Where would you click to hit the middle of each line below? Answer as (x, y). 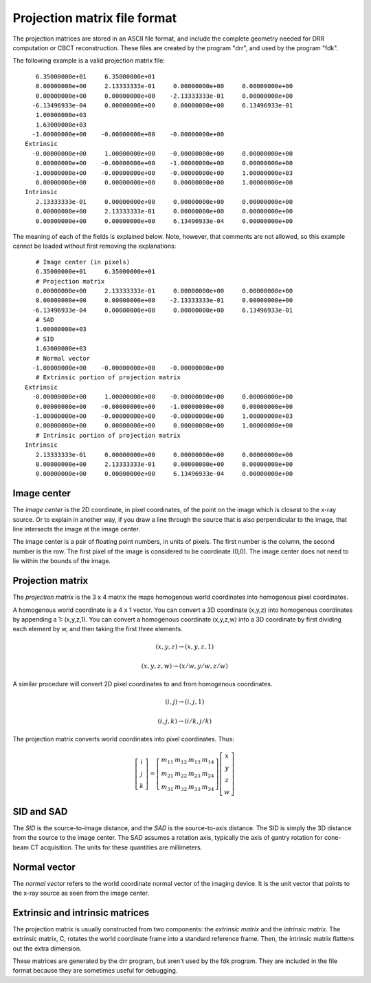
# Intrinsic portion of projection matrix (108, 435)
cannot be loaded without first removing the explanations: (94, 246)
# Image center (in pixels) (83, 262)
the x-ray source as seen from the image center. (81, 893)
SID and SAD (40, 811)
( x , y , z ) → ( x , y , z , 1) (185, 647)
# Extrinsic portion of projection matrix (108, 378)
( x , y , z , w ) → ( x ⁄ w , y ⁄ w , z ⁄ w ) (184, 666)
